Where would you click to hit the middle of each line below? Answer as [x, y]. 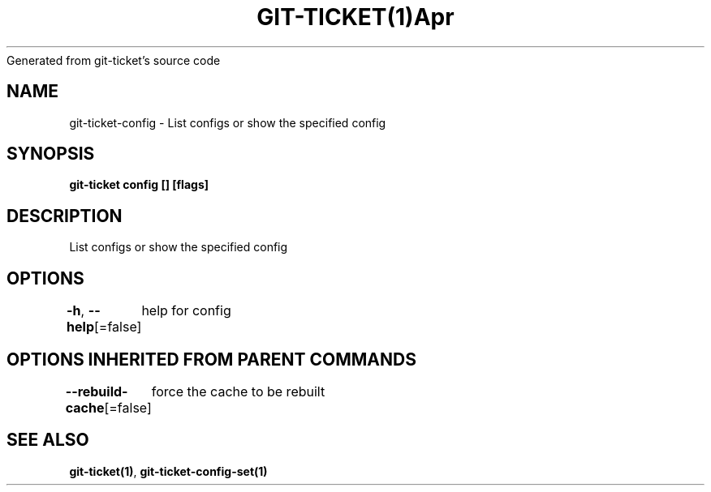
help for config [186, 311]
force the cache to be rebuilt [238, 391]
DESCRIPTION [65, 216]
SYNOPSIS [51, 154]
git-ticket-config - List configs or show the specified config [228, 122]
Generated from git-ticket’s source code [114, 60]
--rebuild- [97, 391]
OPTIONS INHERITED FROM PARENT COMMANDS [211, 359]
